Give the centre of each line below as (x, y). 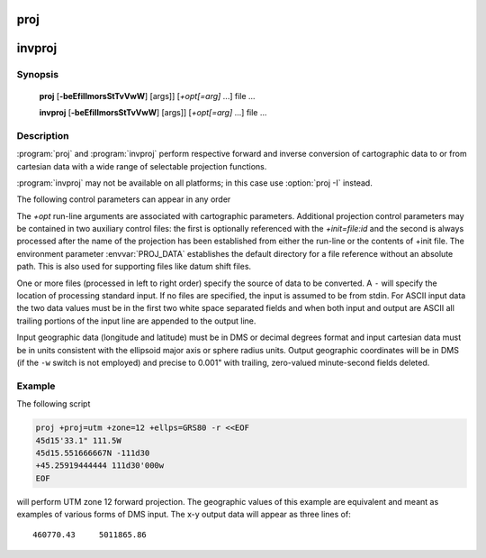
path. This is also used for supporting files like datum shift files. (134, 267)
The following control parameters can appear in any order (124, 199)
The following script (54, 404)
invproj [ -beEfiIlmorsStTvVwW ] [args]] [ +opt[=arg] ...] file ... (153, 112)
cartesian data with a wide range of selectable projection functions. (142, 166)
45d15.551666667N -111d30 (93, 453)
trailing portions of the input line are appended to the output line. (136, 321)
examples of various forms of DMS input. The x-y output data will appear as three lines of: (184, 515)
